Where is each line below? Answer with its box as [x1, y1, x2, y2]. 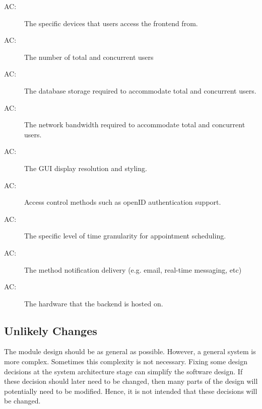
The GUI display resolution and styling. [24, 162, 147, 173]
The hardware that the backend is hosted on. [24, 298, 163, 308]
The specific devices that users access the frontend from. [24, 18, 198, 28]
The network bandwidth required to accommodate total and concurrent [24, 119, 245, 130]
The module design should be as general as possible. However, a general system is [4, 346, 256, 357]
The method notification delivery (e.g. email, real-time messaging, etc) [24, 264, 242, 275]
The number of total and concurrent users [24, 51, 154, 62]
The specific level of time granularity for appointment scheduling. [24, 230, 226, 241]
